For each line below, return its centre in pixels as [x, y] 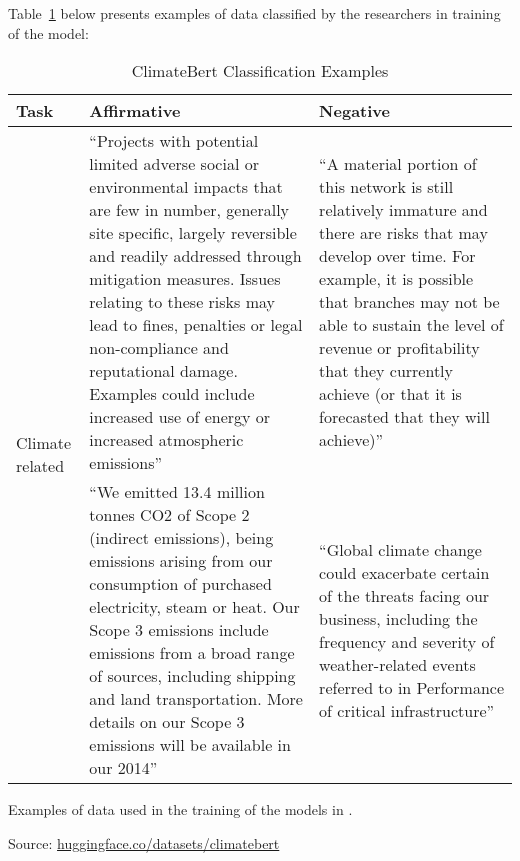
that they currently [386, 371]
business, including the [398, 618]
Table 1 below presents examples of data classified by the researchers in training [254, 13]
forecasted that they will [404, 417]
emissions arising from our [181, 561]
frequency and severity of [407, 641]
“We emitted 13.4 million [177, 492]
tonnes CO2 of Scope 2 [169, 515]
